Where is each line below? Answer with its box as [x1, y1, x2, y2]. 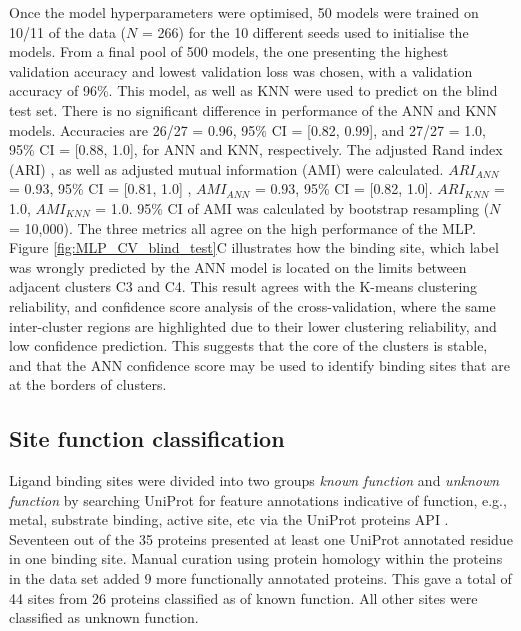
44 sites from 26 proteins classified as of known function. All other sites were [9, 587, 478, 608]
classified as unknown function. [9, 607, 199, 628]
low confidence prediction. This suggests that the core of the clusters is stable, [9, 335, 488, 356]
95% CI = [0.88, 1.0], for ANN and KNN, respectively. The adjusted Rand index [9, 139, 503, 160]
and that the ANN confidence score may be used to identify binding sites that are [9, 354, 510, 375]
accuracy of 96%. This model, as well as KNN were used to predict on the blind [9, 80, 498, 101]
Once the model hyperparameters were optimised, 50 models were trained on [9, 2, 479, 22]
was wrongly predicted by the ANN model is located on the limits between [9, 256, 467, 277]
